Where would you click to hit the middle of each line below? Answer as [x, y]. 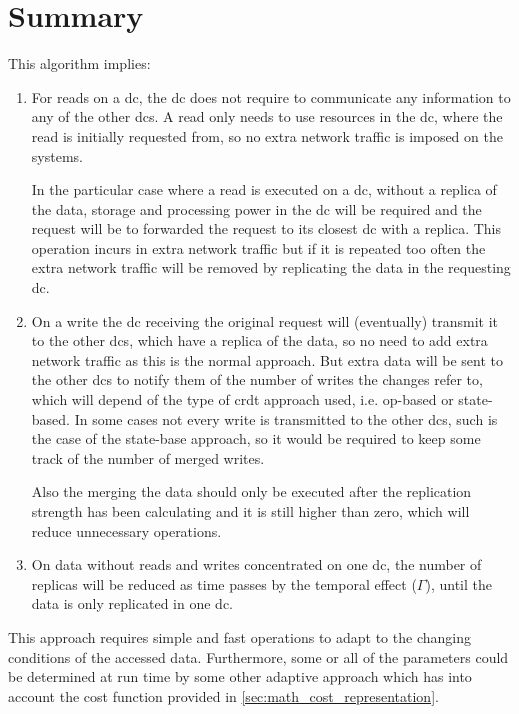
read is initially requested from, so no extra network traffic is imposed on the [267, 135]
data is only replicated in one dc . [132, 603]
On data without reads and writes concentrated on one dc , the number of [256, 564]
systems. [57, 155]
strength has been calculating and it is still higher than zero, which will [250, 511]
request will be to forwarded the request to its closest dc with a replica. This [266, 228]
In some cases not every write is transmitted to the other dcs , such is [286, 418]
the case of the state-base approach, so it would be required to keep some [256, 438]
